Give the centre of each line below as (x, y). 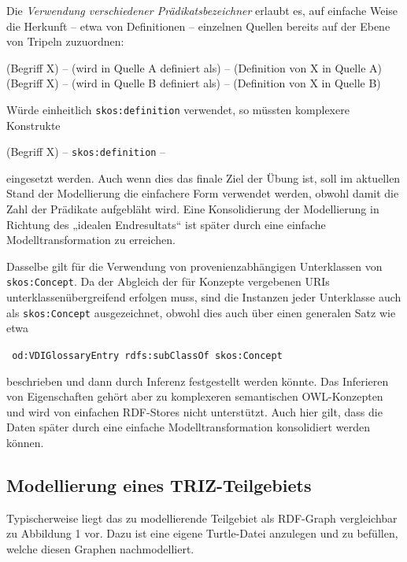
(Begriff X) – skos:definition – (86, 152)
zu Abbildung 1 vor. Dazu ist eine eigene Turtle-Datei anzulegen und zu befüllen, (202, 533)
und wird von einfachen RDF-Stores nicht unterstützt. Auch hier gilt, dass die (194, 411)
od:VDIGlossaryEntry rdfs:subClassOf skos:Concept (147, 355)
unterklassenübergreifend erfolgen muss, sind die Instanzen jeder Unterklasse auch (204, 297)
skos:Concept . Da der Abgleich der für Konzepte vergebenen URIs (168, 281)
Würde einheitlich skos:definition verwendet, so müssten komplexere (178, 109)
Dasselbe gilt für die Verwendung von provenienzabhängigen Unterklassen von (194, 266)
